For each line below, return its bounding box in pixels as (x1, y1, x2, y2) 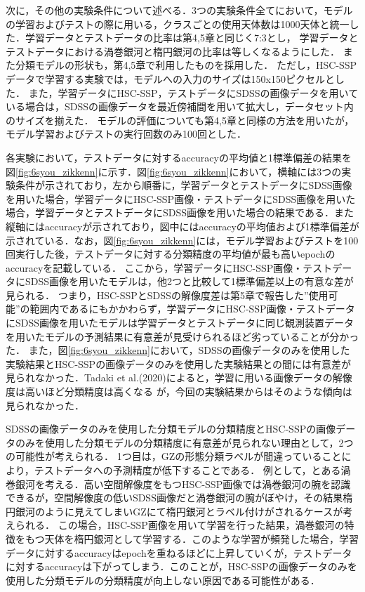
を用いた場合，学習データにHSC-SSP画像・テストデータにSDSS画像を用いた (6, 191, 356, 206)
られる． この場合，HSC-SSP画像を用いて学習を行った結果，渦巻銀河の (15, 518, 345, 532)
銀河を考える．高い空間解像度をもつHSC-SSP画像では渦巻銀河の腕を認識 (15, 476, 351, 491)
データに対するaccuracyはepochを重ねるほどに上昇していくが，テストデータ (6, 545, 352, 560)
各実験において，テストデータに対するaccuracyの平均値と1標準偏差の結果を (6, 150, 352, 164)
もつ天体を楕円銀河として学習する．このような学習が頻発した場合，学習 (25, 531, 359, 546)
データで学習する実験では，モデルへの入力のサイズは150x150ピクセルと (6, 71, 335, 86)
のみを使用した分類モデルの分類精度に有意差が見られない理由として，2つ (15, 435, 354, 449)
